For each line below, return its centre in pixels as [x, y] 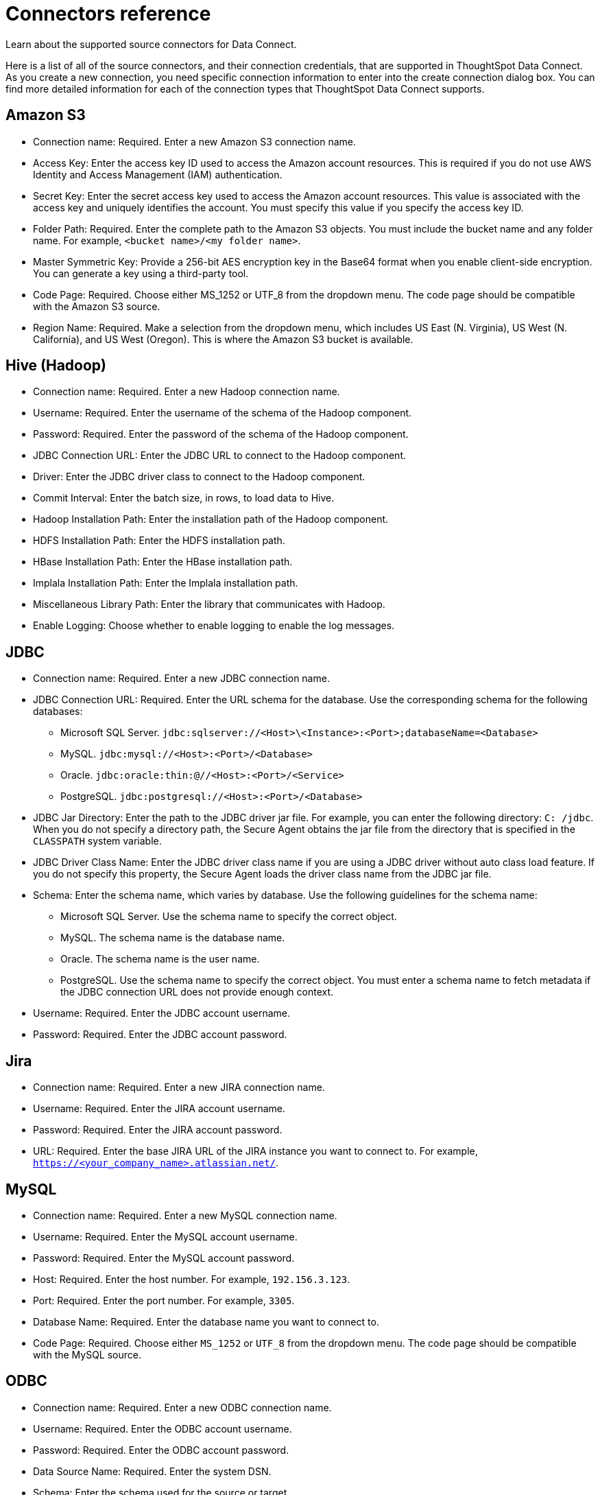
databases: [58, 711]
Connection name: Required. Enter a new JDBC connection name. [181, 679]
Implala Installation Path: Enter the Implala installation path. [166, 583]
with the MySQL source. [87, 1354]
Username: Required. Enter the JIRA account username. [159, 1109]
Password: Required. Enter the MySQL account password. [164, 1258]
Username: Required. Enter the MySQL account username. [165, 1236]
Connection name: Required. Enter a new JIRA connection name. [179, 1087]
